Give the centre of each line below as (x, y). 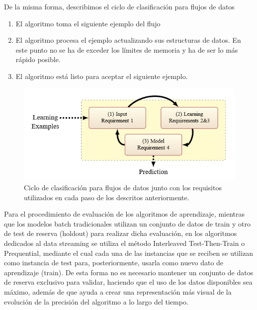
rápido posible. (38, 59)
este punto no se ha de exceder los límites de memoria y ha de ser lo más (127, 49)
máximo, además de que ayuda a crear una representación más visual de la (118, 291)
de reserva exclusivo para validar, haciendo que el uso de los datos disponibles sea (128, 282)
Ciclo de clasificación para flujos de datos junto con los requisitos (123, 187)
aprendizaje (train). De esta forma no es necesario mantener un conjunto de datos (129, 272)
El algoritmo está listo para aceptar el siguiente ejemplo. (102, 76)
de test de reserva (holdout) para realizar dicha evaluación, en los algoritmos (121, 233)
